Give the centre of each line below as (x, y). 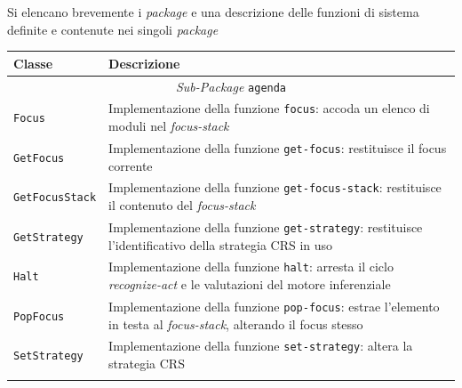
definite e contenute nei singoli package (113, 29)
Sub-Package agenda (231, 86)
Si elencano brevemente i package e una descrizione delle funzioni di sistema (213, 12)
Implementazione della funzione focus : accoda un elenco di (269, 108)
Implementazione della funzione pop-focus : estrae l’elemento (274, 306)
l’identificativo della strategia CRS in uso (221, 244)
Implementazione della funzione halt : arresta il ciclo (251, 267)
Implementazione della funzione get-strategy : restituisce (266, 226)
